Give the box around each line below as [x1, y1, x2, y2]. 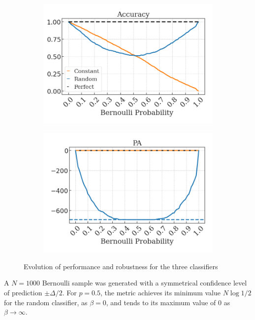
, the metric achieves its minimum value [100, 287, 221, 298]
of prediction [4, 287, 42, 298]
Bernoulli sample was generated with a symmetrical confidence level [42, 278, 247, 288]
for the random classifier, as [4, 297, 88, 307]
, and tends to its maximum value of [106, 297, 216, 307]
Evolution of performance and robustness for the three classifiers [24, 261, 218, 271]
